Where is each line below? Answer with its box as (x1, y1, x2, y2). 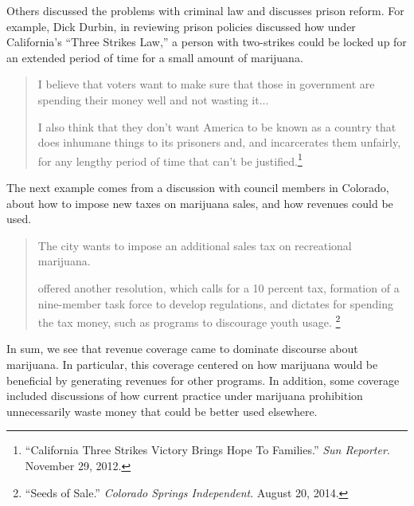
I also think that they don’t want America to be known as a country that (37, 118, 396, 135)
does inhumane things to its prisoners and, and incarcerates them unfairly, (37, 134, 401, 151)
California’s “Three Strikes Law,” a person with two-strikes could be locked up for (6, 33, 407, 50)
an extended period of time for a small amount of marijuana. (6, 49, 303, 65)
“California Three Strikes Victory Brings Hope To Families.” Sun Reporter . (25, 441, 390, 458)
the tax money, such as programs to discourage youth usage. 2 (37, 312, 341, 330)
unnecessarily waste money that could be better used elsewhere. (6, 402, 318, 419)
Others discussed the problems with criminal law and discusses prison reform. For (6, 2, 404, 18)
